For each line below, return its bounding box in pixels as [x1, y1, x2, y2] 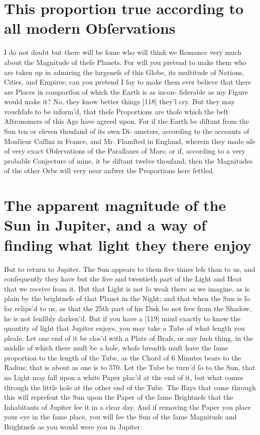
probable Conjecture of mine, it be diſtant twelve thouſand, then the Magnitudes [4, 155, 253, 166]
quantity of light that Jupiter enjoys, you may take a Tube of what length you [4, 323, 245, 333]
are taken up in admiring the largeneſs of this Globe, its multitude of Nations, [4, 66, 244, 77]
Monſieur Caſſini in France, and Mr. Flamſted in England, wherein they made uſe [4, 135, 255, 146]
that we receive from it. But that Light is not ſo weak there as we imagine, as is [4, 283, 250, 294]
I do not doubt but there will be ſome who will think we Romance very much [4, 47, 242, 57]
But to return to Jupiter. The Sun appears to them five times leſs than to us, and [4, 263, 255, 274]
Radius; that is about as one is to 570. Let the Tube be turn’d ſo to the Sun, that [4, 362, 255, 373]
